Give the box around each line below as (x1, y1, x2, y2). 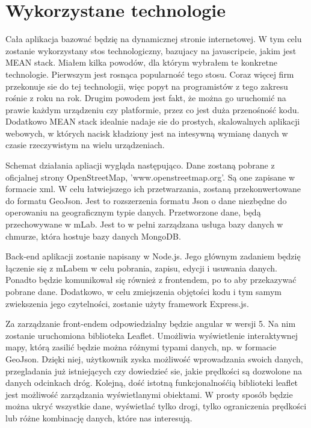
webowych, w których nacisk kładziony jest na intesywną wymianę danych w (5, 126, 288, 139)
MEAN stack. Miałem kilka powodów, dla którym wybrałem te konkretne (5, 56, 277, 69)
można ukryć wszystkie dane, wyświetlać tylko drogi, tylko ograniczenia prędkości (5, 400, 307, 412)
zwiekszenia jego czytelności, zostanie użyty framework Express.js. (5, 297, 249, 309)
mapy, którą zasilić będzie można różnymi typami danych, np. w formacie (5, 341, 277, 353)
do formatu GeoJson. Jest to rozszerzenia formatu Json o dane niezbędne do (5, 194, 287, 206)
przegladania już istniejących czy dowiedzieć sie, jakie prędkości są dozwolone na (5, 364, 303, 377)
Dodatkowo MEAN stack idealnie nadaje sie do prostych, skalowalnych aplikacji (5, 115, 300, 128)
